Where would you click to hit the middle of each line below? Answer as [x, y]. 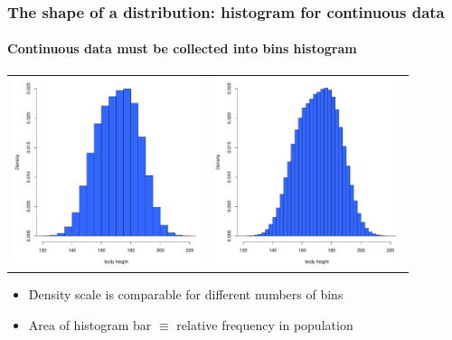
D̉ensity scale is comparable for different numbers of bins [186, 294]
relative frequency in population [265, 324]
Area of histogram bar [90, 324]
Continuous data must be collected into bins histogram [182, 48]
